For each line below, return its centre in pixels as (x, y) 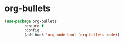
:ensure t (34, 26)
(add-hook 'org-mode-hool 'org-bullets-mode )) (72, 35)
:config (32, 30)
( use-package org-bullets (31, 21)
